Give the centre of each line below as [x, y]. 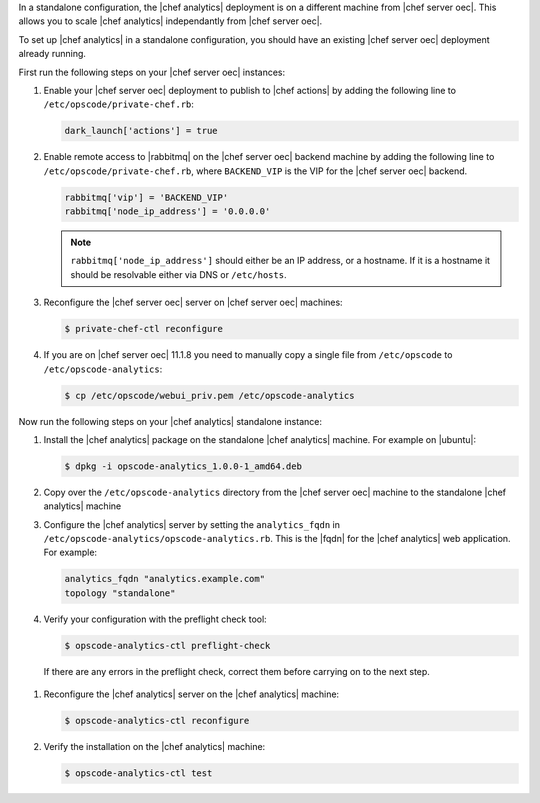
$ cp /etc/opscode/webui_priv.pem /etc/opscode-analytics [209, 395]
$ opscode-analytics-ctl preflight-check [167, 645]
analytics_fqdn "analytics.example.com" [164, 579]
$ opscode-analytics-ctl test [138, 773]
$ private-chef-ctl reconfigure [144, 329]
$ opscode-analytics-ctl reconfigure [157, 721]
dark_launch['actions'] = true [141, 131]
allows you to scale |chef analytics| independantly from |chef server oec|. [170, 21]
